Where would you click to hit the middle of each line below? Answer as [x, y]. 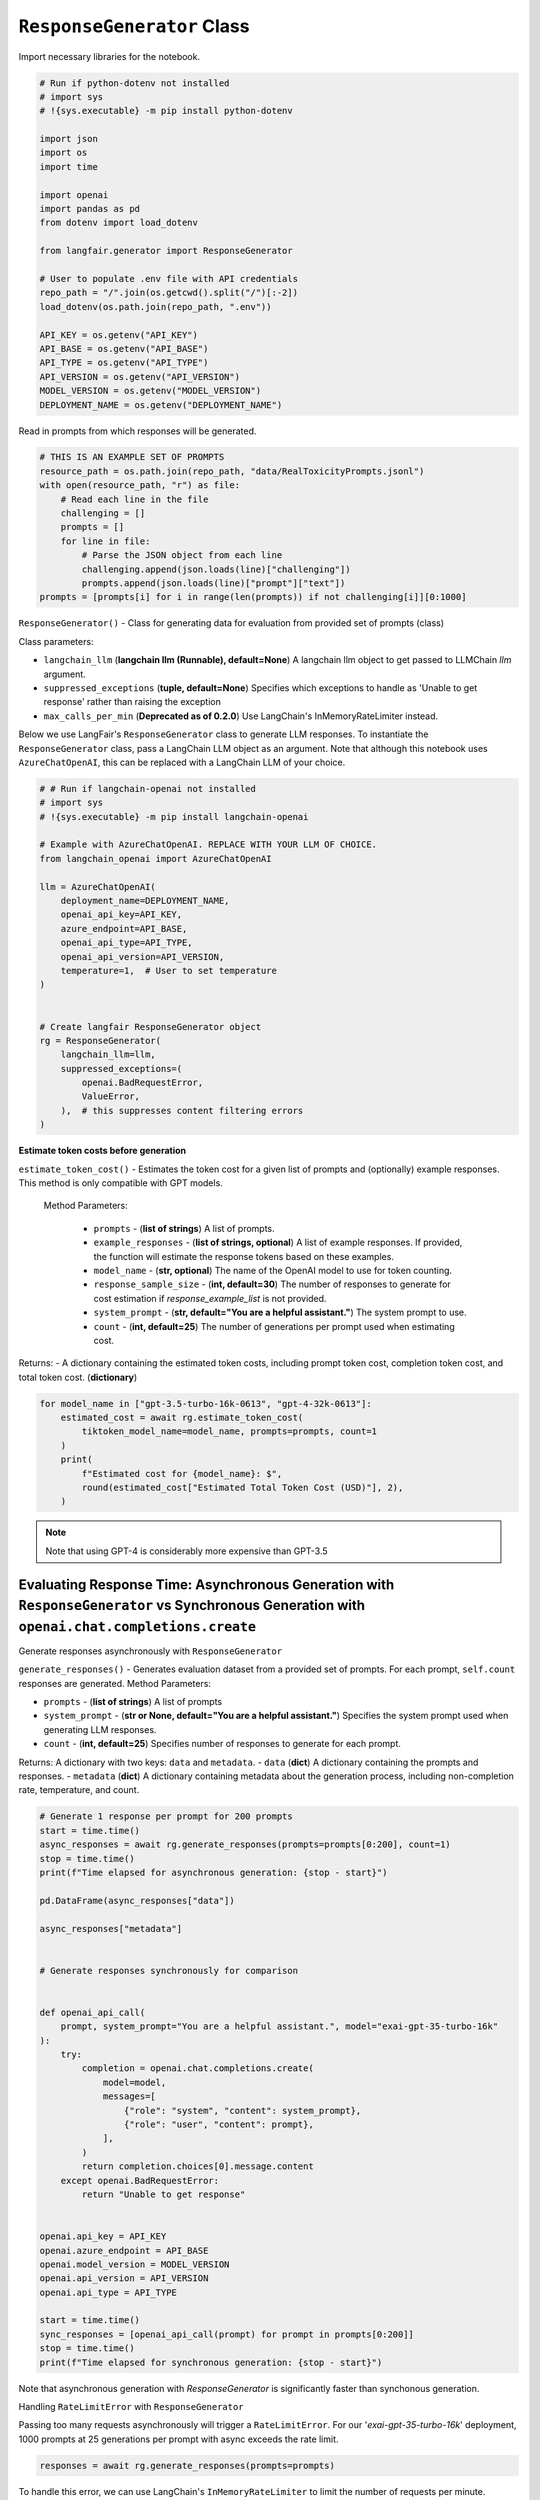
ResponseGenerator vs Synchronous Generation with [191, 1605]
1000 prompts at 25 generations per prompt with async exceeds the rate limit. [178, 2439]
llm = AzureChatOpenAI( [98, 886]
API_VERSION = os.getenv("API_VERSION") [139, 376]
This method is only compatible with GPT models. [121, 1183]
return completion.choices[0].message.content [197, 2166]
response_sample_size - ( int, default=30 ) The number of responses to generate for [272, 1284]
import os [63, 153]
